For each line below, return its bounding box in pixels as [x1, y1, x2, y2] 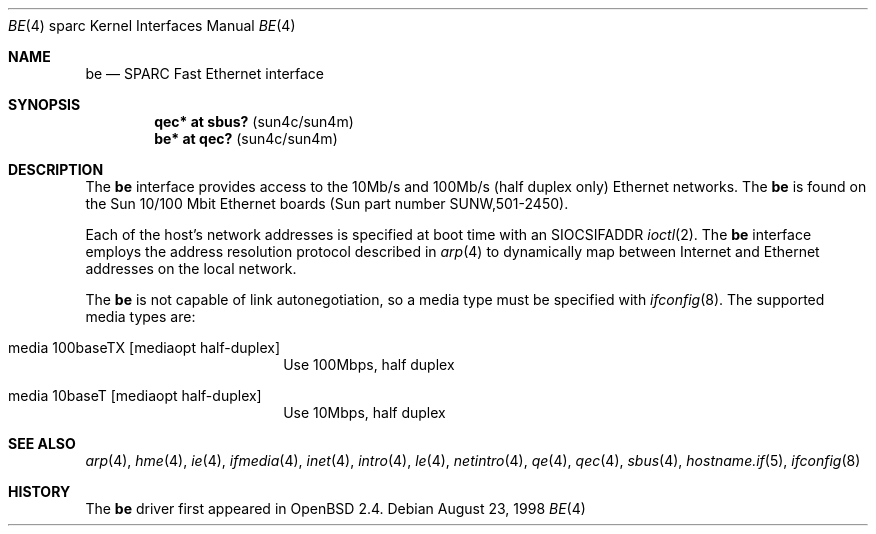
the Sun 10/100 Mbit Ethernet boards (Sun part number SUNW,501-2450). [85, 195, 569, 212]
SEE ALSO [8, 435, 76, 452]
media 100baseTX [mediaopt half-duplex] [8, 339, 281, 356]
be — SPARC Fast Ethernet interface [85, 65, 325, 82]
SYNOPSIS [8, 96, 81, 113]
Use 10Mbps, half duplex [283, 404, 446, 421]
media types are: [85, 308, 196, 325]
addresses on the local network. [85, 260, 297, 277]
